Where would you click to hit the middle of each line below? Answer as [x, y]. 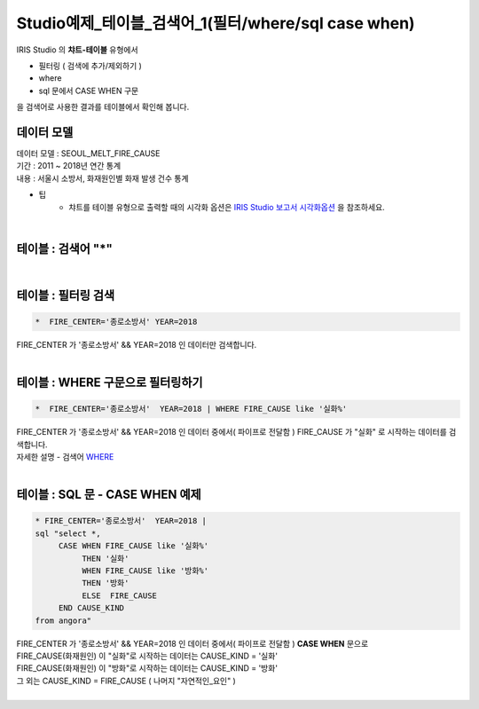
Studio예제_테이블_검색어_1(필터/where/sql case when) [216, 23]
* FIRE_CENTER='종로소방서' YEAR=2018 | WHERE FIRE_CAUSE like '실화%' [191, 409]
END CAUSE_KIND [91, 608]
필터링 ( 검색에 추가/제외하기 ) [90, 66]
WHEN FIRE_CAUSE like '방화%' [145, 571]
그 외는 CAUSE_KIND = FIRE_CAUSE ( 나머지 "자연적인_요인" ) [126, 681]
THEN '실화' [105, 558]
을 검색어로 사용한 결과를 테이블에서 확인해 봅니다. [103, 107]
